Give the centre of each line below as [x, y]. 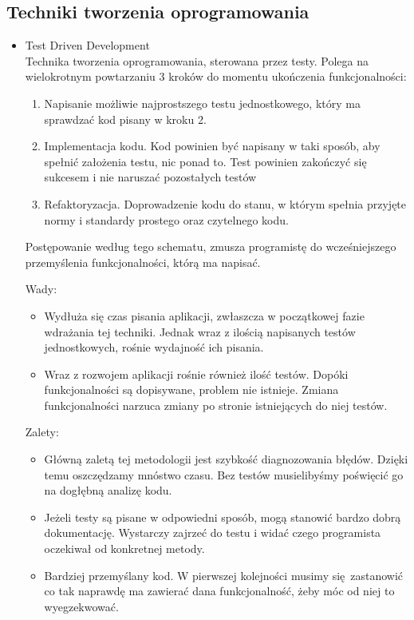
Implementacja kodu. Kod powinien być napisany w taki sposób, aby [212, 146]
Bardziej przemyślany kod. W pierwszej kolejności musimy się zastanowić [224, 575]
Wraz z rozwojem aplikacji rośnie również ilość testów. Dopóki [196, 374]
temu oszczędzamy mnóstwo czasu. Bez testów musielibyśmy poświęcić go [224, 474]
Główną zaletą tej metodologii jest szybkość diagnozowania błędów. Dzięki [226, 459]
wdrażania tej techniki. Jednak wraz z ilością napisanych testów [200, 331]
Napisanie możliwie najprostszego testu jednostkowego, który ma [202, 103]
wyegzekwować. [81, 606]
